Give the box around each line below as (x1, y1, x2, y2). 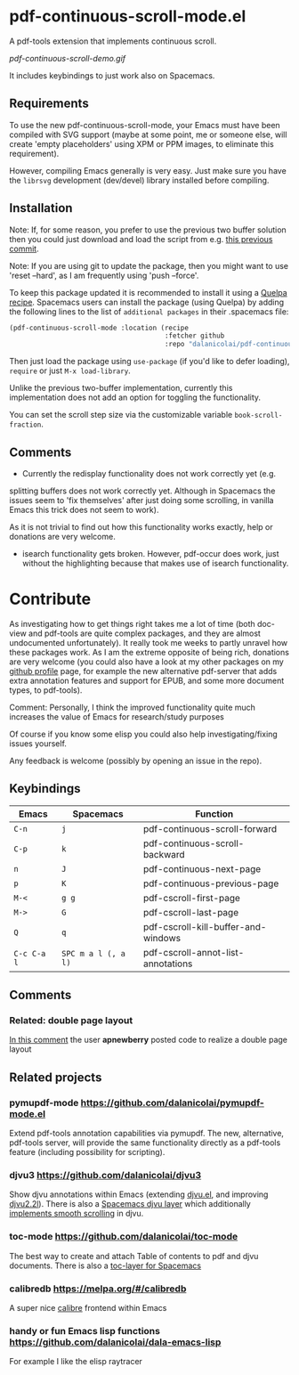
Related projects (9, 1070, 102, 1085)
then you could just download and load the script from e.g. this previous (9, 233, 273, 244)
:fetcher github (164, 331, 225, 340)
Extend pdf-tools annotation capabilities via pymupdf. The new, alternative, (9, 1128, 285, 1139)
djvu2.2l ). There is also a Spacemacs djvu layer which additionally (9, 1199, 251, 1209)
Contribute (9, 590, 92, 609)
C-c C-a (13, 948, 46, 958)
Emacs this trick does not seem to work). (9, 505, 159, 515)
